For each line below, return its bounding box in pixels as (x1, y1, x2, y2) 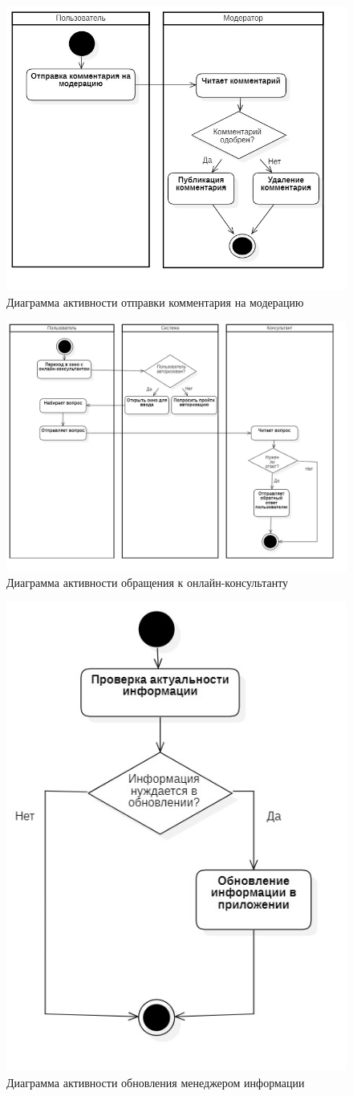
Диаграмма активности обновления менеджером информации (6, 1074, 305, 1090)
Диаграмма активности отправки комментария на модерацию (6, 293, 304, 310)
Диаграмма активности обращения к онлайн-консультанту (6, 574, 289, 591)
